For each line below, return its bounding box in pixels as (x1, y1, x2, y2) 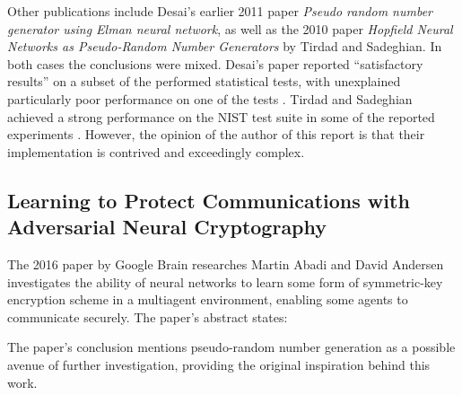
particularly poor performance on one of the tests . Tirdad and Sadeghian (7, 89, 413, 108)
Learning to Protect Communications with (7, 186, 410, 214)
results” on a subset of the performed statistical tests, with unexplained (7, 72, 401, 91)
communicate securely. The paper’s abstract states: (7, 307, 288, 326)
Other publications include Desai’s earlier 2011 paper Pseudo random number (7, 2, 433, 20)
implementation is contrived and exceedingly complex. (7, 142, 305, 161)
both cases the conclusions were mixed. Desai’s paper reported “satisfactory (7, 54, 423, 73)
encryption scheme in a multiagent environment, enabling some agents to (7, 290, 408, 309)
